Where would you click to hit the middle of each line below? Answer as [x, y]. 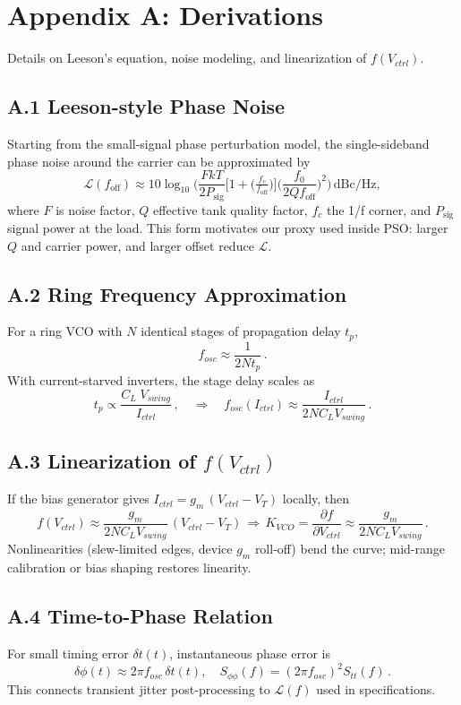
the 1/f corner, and [379, 209]
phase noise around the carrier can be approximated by [159, 161]
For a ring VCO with [65, 331]
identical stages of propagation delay [241, 331]
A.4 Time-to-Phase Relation [140, 616]
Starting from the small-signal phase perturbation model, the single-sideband [218, 143]
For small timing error [68, 653]
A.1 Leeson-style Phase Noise [146, 106]
